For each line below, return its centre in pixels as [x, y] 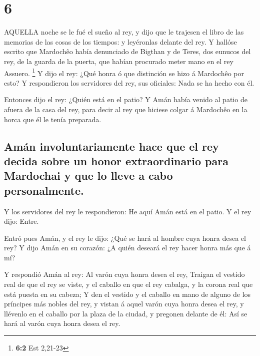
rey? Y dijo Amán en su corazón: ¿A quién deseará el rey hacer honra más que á [127, 248]
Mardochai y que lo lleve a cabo [88, 175]
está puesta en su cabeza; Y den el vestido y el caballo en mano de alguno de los [127, 294]
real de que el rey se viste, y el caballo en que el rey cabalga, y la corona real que [128, 284]
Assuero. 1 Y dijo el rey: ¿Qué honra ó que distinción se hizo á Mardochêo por [124, 72]
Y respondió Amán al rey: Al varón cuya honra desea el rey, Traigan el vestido [124, 274]
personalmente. [44, 190]
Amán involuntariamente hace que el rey [111, 146]
